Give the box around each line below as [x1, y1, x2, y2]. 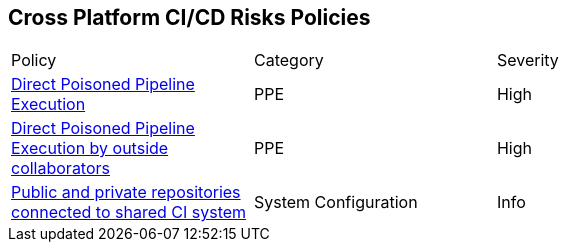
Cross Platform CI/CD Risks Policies [8, 5, 371, 30]
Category [253, 50, 324, 71]
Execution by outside [11, 138, 169, 159]
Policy [11, 50, 57, 71]
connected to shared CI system [11, 202, 247, 223]
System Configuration [253, 192, 418, 213]
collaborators [11, 158, 111, 179]
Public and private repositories [11, 182, 241, 203]
